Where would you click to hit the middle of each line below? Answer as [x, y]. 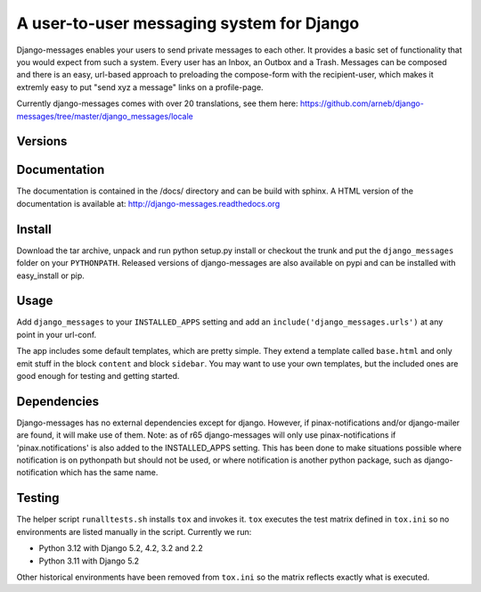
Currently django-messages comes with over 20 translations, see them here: [157, 103]
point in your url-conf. [57, 334]
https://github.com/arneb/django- [362, 103]
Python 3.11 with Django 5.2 [89, 561]
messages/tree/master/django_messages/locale [105, 116]
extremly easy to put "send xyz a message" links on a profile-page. [140, 87]
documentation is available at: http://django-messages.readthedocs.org [148, 203]
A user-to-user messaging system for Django [188, 23]
